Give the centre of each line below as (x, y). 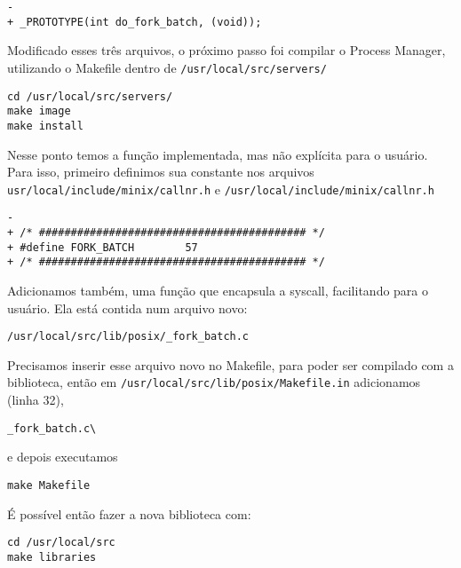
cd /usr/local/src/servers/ (90, 96)
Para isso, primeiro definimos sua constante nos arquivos (161, 172)
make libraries (52, 557)
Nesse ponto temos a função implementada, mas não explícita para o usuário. (218, 154)
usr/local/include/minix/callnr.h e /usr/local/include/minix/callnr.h (221, 189)
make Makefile (49, 485)
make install (45, 126)
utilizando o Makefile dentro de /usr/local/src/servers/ (167, 67)
